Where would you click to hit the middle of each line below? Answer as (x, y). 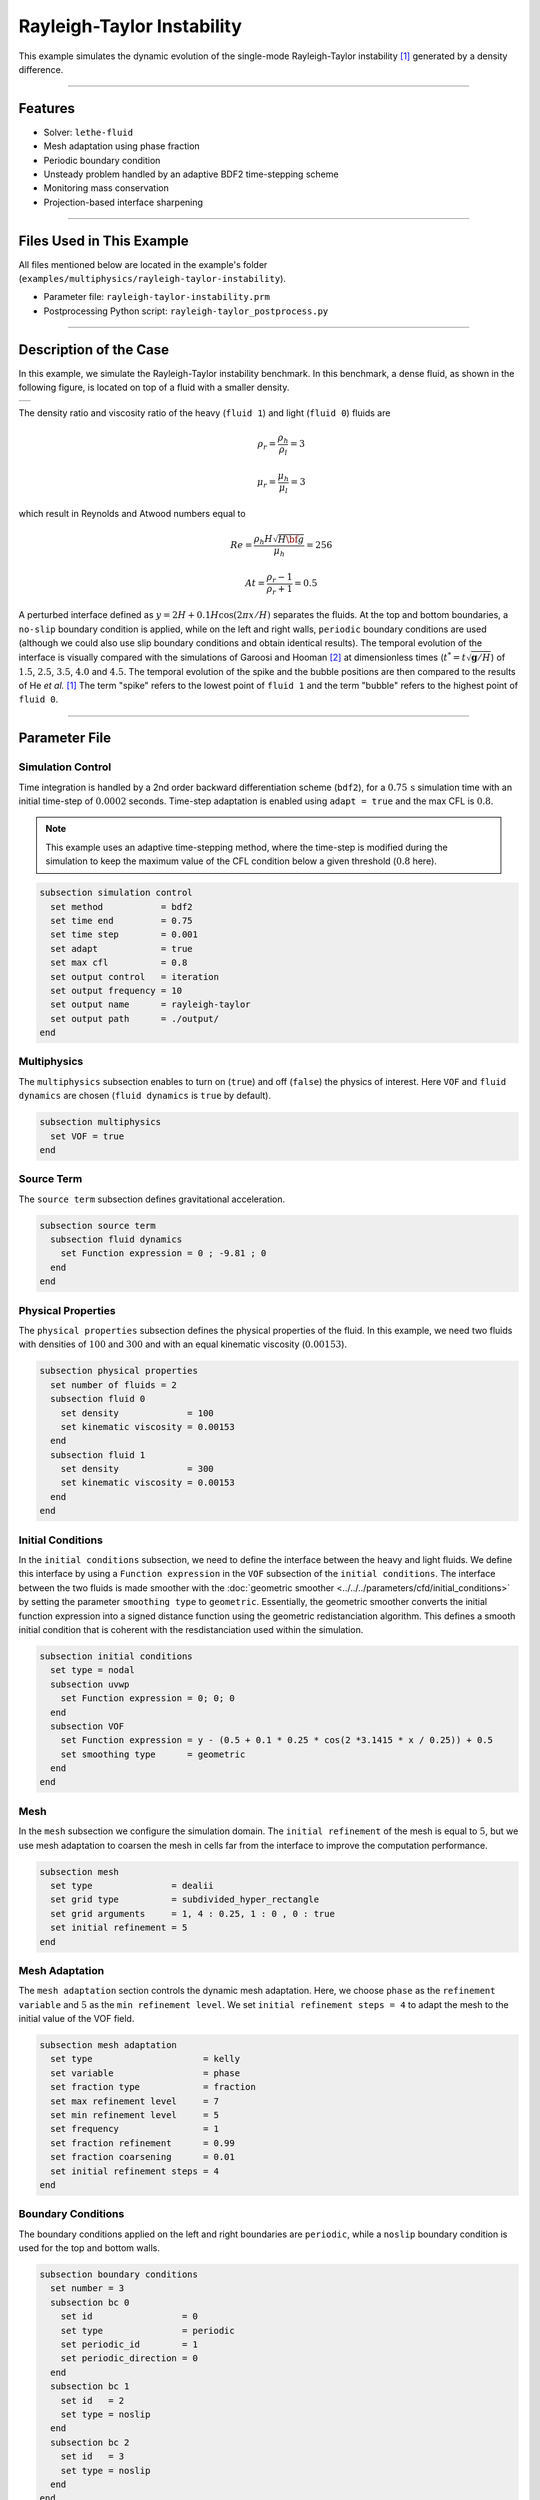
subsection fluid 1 (98, 1454)
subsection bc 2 (90, 2442)
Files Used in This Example (103, 240)
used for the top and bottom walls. (89, 2248)
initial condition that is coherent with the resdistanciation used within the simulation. (191, 1629)
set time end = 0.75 (122, 920)
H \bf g (291, 539)
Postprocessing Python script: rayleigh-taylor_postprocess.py (186, 311)
